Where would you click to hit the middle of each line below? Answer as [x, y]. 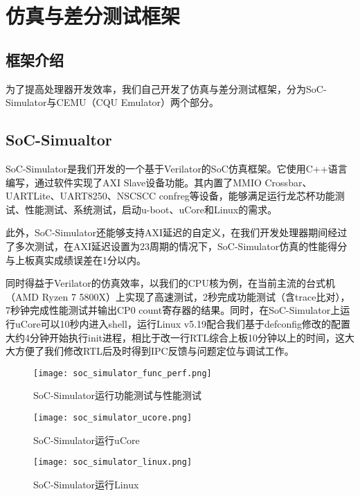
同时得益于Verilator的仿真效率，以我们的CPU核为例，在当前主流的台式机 [170, 283]
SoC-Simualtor [59, 140]
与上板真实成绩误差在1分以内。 [76, 259]
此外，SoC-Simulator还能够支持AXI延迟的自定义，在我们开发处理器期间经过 [177, 232]
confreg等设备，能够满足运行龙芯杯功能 [247, 196]
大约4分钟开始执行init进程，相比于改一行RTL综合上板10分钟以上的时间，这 [175, 337]
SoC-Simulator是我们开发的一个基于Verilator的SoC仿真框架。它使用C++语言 [177, 168]
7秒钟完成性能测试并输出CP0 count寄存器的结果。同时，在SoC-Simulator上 [173, 310]
